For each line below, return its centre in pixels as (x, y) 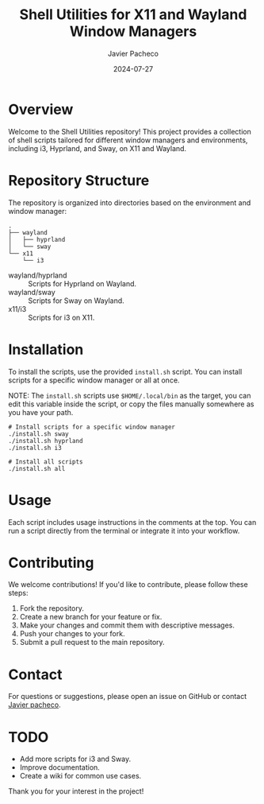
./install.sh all (37, 468)
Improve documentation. (60, 767)
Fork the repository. (52, 608)
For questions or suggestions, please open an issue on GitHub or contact (128, 697)
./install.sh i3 (35, 448)
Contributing (51, 563)
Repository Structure (79, 180)
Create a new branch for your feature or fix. (91, 617)
